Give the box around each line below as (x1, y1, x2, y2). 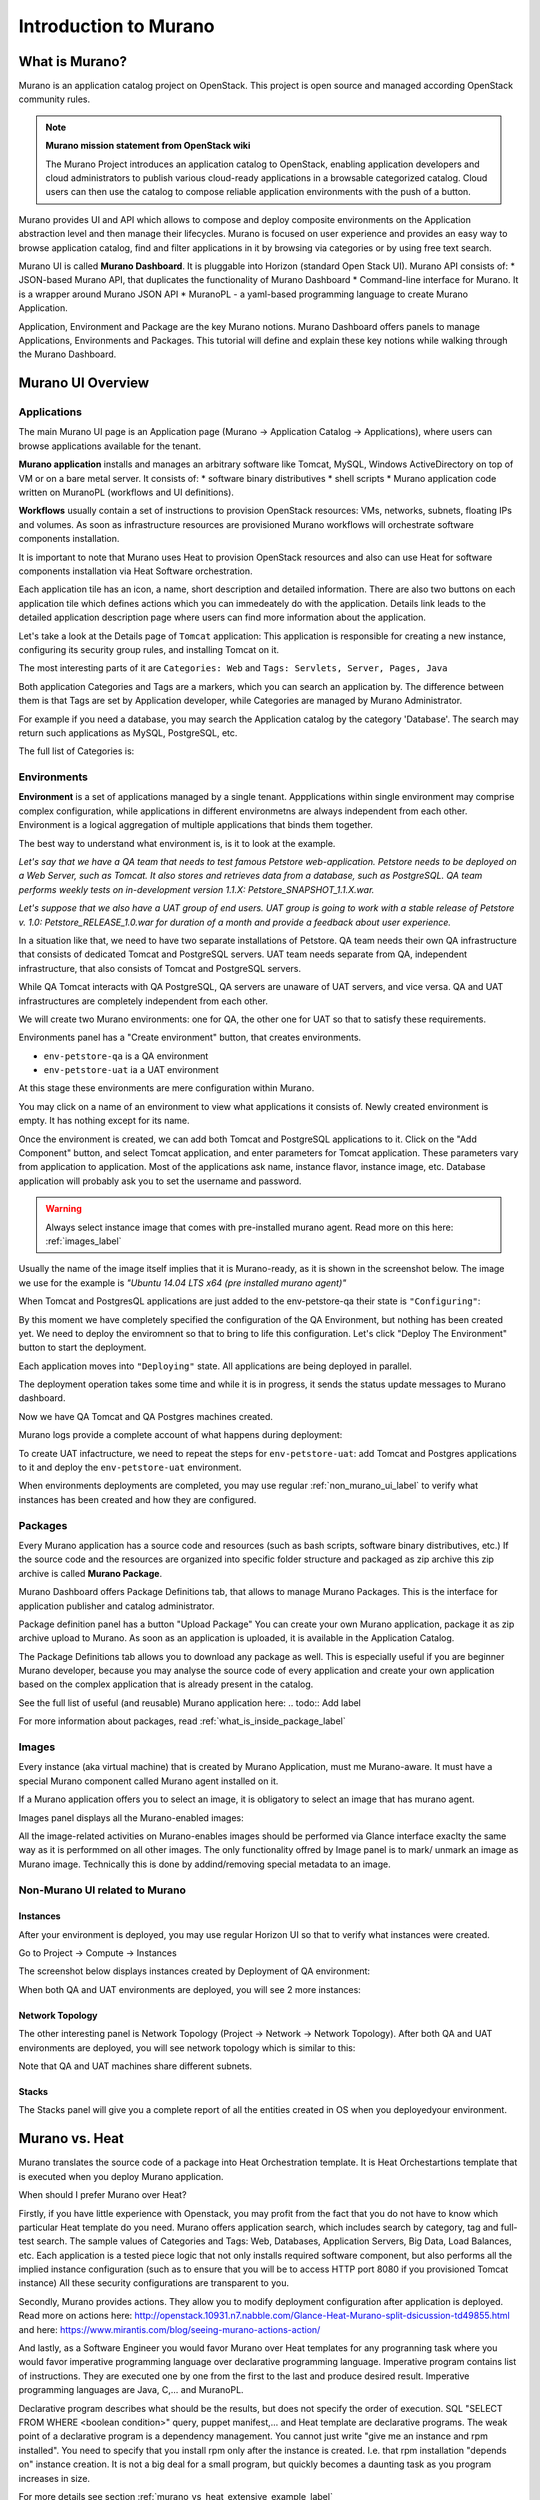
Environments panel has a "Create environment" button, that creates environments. (18, 1031, 362, 1044)
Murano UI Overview (18, 375, 150, 392)
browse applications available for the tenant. (18, 440, 202, 452)
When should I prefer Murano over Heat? (18, 2189, 187, 2201)
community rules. (18, 93, 91, 105)
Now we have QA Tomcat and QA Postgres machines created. (18, 1410, 274, 1422)
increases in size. (18, 2472, 90, 2484)
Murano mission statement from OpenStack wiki (45, 140, 251, 152)
